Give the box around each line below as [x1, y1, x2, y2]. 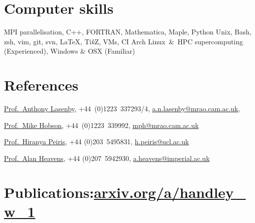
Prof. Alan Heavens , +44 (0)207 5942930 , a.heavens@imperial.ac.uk [4, 153, 210, 163]
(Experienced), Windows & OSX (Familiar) [4, 46, 135, 56]
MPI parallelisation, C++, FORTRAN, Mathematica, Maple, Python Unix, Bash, [4, 27, 252, 37]
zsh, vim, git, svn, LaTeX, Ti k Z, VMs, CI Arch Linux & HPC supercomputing [4, 36, 243, 46]
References [4, 75, 79, 95]
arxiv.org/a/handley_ [94, 182, 246, 202]
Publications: [4, 182, 94, 202]
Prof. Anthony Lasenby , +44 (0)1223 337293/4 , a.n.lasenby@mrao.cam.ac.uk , [4, 103, 240, 114]
